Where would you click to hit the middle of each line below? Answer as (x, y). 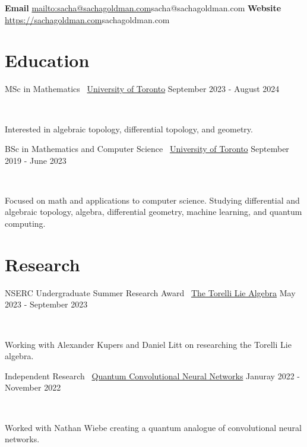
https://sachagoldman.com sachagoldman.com (87, 19)
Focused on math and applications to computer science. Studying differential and (152, 200)
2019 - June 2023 (36, 160)
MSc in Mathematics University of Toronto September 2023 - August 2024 (142, 89)
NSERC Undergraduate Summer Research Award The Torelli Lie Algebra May (150, 292)
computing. (25, 223)
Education (47, 60)
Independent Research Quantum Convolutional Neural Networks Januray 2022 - (152, 375)
